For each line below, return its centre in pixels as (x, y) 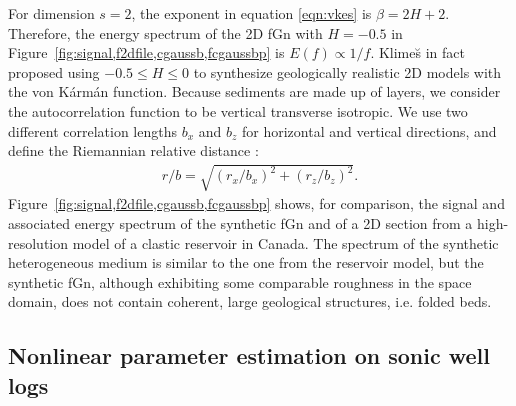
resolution (38, 242)
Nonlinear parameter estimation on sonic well (249, 355)
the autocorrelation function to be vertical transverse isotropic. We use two (238, 110)
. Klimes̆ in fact (417, 52)
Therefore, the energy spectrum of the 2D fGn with (165, 32)
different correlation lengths (92, 130)
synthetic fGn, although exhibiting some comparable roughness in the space (240, 281)
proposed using (54, 71)
